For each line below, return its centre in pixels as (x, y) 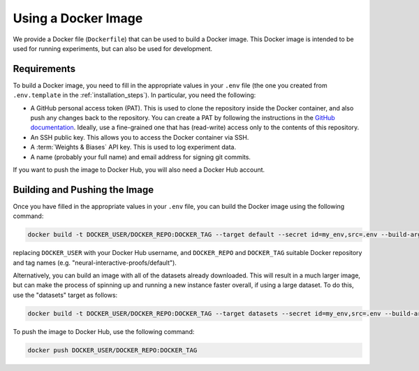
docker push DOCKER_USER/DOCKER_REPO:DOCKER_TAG (112, 350)
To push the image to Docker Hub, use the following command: (104, 331)
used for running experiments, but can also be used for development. (113, 48)
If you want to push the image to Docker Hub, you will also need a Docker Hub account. (139, 169)
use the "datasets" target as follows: (65, 295)
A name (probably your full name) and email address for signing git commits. (141, 157)
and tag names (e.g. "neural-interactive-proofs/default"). (95, 263)
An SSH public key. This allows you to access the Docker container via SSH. (140, 137)
